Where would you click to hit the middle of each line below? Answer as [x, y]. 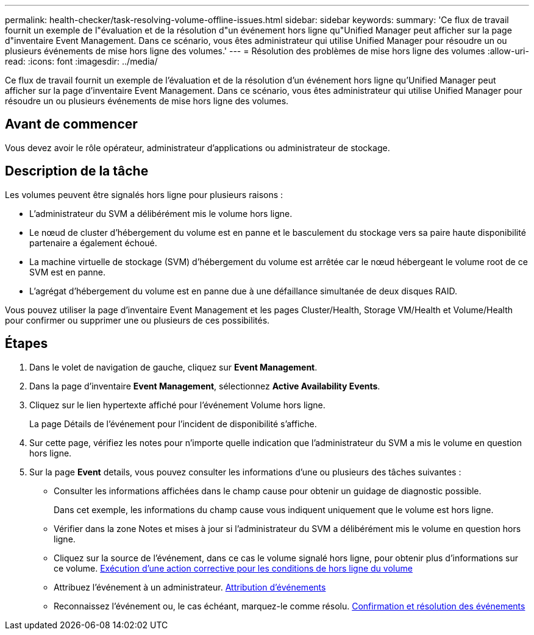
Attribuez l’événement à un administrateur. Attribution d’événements [190, 587]
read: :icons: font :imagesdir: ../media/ [81, 61]
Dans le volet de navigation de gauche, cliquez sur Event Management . [173, 367]
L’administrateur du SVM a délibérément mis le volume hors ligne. [161, 213]
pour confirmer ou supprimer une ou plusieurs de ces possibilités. [137, 320]
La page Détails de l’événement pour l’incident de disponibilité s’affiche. [173, 424]
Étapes [27, 344]
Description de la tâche [77, 171]
